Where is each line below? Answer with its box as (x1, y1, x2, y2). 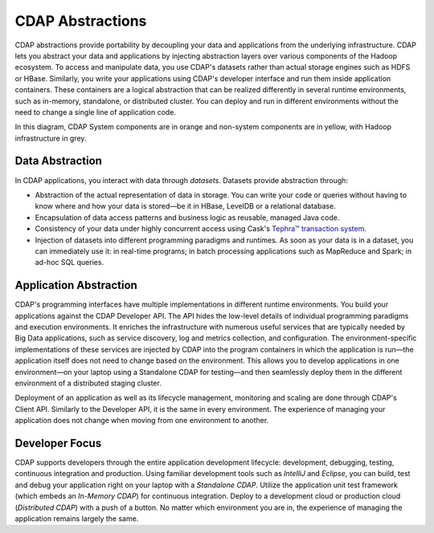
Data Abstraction (14, 154, 102, 168)
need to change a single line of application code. (14, 107, 177, 116)
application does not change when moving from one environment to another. (14, 416, 269, 425)
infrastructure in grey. (14, 133, 87, 143)
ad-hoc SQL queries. (35, 258, 104, 267)
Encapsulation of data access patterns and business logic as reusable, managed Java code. (35, 213, 340, 222)
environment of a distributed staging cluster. (14, 378, 162, 388)
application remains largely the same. (14, 514, 139, 523)
